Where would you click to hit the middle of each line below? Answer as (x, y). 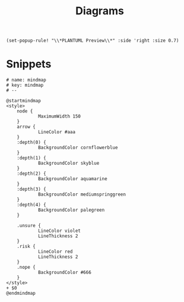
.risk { (26, 247)
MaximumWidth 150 (59, 117)
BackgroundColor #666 (65, 273)
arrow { (26, 127)
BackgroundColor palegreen (71, 210)
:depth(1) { (31, 158)
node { (25, 111)
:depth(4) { (31, 205)
